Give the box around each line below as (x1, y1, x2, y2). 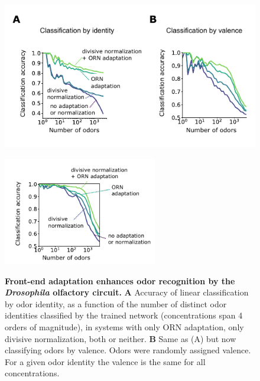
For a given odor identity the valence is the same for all (5, 355, 206, 367)
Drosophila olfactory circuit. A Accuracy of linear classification (5, 286, 249, 298)
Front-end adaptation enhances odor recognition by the (5, 274, 235, 287)
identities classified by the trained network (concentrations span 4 (5, 309, 243, 321)
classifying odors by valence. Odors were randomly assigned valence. (5, 344, 251, 356)
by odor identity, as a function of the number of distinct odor (5, 297, 227, 310)
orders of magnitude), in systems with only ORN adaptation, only (5, 320, 244, 333)
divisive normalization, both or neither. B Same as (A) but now (5, 332, 236, 344)
